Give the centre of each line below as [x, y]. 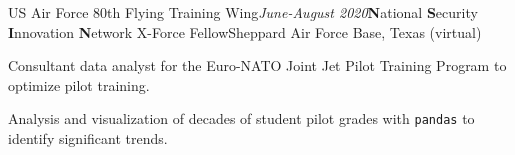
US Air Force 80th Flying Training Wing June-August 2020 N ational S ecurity [243, 12]
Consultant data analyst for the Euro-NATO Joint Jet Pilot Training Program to [257, 65]
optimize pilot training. [79, 84]
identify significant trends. [88, 138]
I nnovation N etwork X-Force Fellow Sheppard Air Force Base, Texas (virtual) [245, 31]
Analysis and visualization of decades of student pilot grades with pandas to [241, 118]
